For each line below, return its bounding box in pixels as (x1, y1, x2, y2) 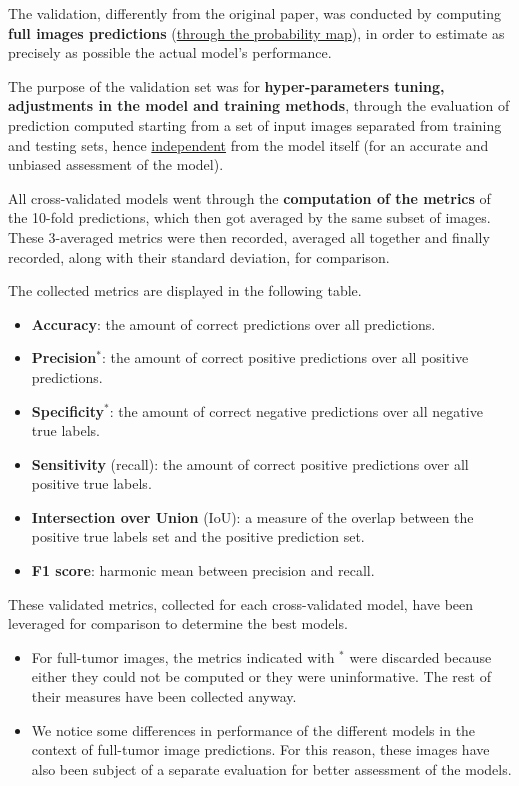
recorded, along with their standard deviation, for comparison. (8, 246, 390, 267)
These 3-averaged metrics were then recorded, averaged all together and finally (8, 226, 490, 247)
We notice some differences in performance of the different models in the (31, 719, 476, 740)
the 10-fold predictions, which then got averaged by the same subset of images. (8, 207, 491, 228)
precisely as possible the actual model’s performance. (8, 42, 332, 63)
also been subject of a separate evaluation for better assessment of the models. (31, 758, 512, 779)
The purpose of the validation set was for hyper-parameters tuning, (8, 75, 445, 96)
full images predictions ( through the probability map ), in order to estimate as (8, 22, 505, 43)
